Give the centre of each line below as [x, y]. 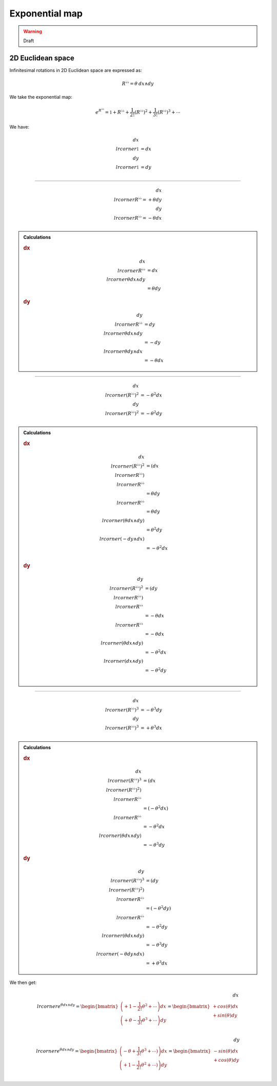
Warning [33, 31]
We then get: [23, 983]
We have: [19, 127]
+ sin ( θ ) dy [225, 1015]
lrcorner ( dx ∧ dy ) [123, 661]
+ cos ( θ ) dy [226, 1060]
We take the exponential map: [41, 97]
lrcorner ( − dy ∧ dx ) [122, 539]
